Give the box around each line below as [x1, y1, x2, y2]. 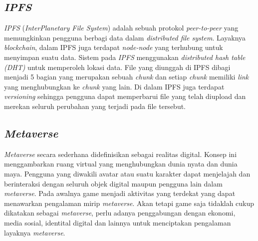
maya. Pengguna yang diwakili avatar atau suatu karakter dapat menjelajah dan [4, 168, 251, 178]
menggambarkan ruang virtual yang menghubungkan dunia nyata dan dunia [4, 158, 238, 169]
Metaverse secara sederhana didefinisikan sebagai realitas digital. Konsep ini [4, 148, 237, 159]
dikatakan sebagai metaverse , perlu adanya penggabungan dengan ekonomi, [4, 207, 236, 218]
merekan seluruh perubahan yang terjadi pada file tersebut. [4, 100, 186, 111]
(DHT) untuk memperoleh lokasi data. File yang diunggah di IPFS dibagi [4, 61, 231, 72]
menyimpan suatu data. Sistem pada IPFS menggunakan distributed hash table [4, 51, 246, 62]
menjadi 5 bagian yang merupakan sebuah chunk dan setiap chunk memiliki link [4, 71, 249, 82]
